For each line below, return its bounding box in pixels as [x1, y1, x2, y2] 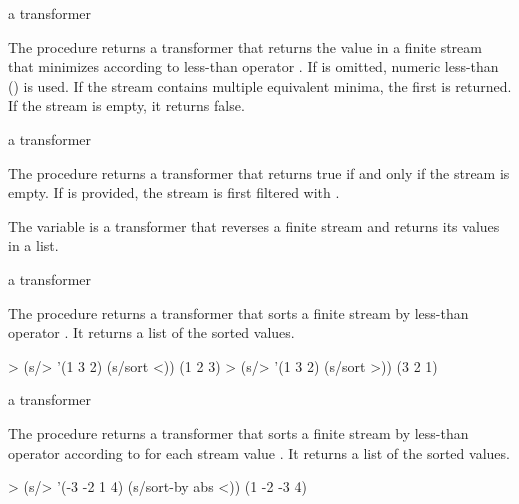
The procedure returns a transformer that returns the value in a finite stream [8, 36, 482, 57]
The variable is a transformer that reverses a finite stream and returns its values [8, 215, 500, 236]
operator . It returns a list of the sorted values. [8, 322, 295, 343]
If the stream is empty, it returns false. [8, 95, 245, 116]
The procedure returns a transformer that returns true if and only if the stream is [8, 162, 510, 183]
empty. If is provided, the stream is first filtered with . [8, 182, 340, 203]
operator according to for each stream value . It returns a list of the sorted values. [8, 442, 510, 463]
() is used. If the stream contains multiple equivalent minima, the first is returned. [8, 75, 512, 96]
